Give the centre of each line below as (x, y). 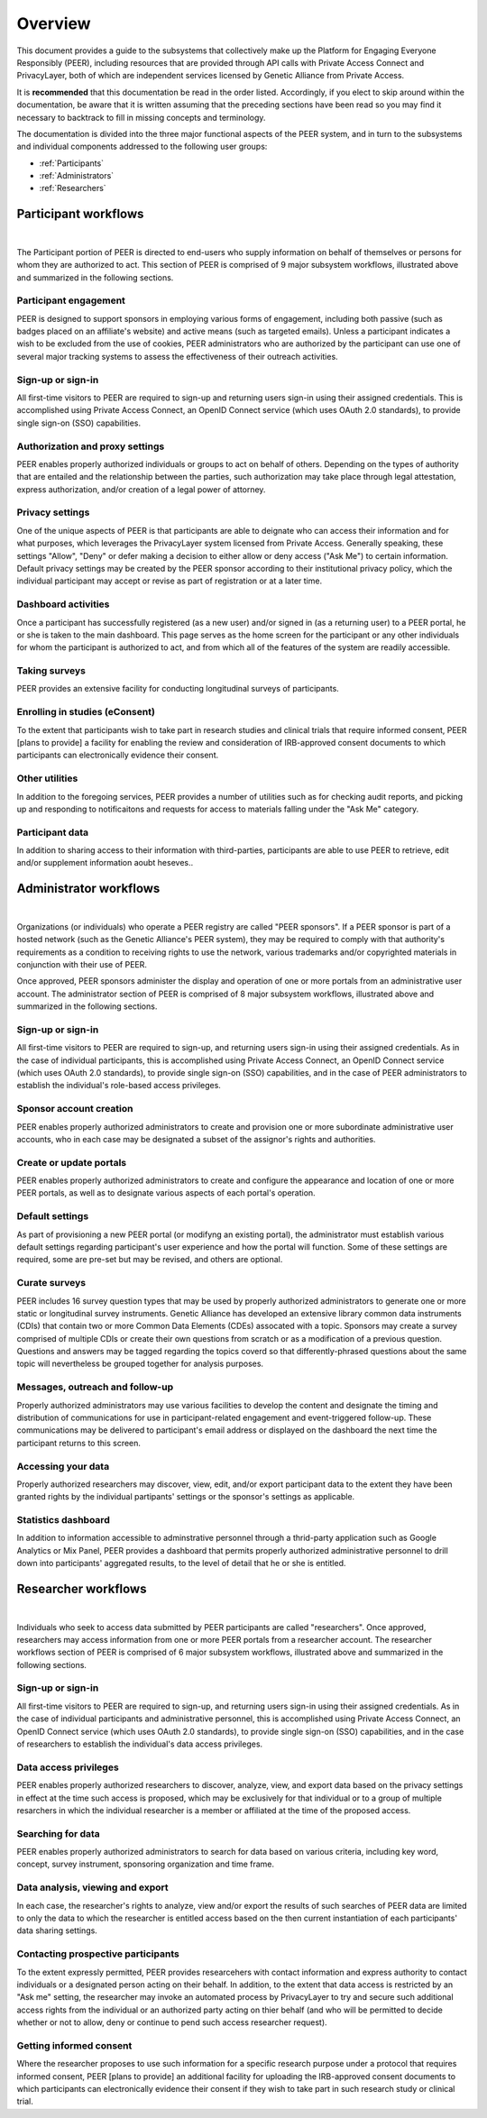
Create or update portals (72, 1162)
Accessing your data (63, 1466)
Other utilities (47, 778)
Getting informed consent (74, 2045)
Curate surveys (51, 1283)
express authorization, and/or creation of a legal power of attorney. (141, 489)
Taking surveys (51, 671)
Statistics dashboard (63, 1520)
